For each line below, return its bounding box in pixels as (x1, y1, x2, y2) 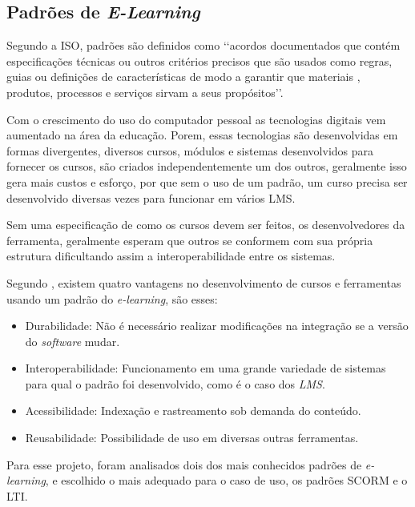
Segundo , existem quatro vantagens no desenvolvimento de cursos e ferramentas (6, 274, 401, 291)
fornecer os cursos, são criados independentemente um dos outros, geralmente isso (6, 158, 407, 175)
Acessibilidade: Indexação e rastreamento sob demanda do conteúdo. (25, 402, 361, 419)
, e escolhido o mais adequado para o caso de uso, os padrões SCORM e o (45, 472, 408, 489)
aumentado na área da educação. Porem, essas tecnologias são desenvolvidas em (6, 127, 398, 143)
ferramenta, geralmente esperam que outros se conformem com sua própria (6, 231, 373, 248)
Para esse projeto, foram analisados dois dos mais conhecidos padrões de (6, 456, 362, 473)
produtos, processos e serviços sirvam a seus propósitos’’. (6, 83, 284, 100)
